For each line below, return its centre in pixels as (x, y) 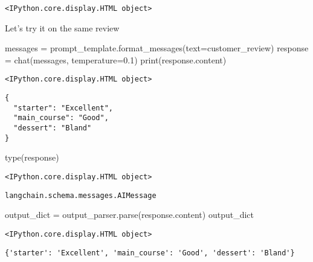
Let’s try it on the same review (62, 27)
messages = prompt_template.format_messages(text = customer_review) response (157, 48)
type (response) (32, 157)
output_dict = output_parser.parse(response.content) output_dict (130, 215)
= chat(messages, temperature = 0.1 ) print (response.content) (116, 59)
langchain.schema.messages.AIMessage (81, 195)
